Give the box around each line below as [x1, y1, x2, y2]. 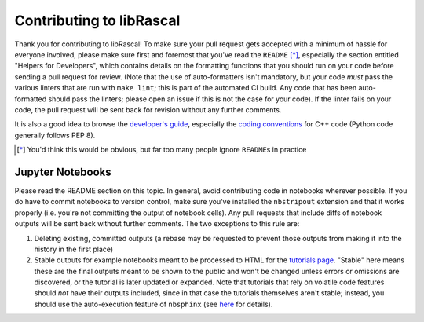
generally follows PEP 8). [14, 130, 96, 140]
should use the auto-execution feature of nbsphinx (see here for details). [34, 299, 273, 309]
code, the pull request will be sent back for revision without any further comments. [14, 104, 282, 114]
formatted [14, 94, 47, 104]
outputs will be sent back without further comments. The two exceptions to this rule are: [14, 219, 300, 229]
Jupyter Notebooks [14, 165, 111, 178]
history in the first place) [34, 244, 114, 254]
